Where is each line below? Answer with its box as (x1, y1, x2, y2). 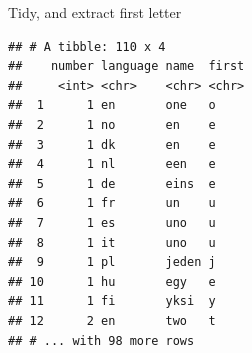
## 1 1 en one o (8, 98, 216, 113)
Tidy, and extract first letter (8, 2, 182, 22)
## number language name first (8, 59, 245, 74)
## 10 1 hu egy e (8, 274, 216, 289)
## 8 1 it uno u (8, 235, 216, 250)
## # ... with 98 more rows (8, 333, 195, 348)
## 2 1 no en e (8, 117, 216, 132)
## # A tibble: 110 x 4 (8, 39, 166, 54)
